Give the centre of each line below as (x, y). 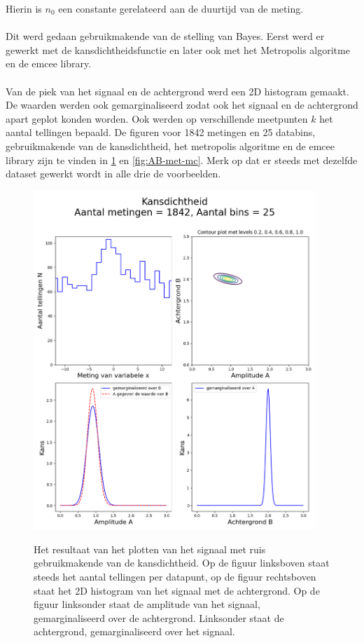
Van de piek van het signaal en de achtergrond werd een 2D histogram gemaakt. (177, 91)
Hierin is (24, 8)
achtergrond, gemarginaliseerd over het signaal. (134, 631)
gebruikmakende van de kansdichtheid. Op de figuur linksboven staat (182, 563)
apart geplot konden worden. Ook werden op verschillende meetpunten (157, 118)
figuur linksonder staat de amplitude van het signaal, (147, 604)
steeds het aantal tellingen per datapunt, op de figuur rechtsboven (175, 577)
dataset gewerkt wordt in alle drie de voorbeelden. (113, 174)
